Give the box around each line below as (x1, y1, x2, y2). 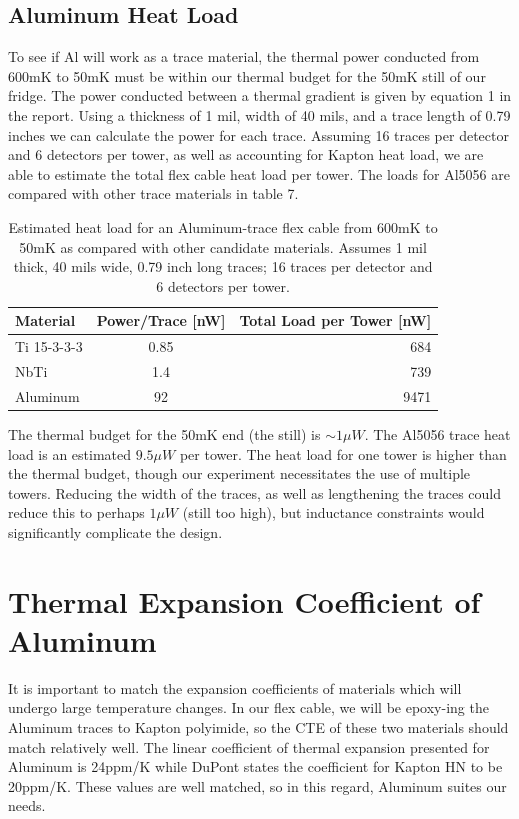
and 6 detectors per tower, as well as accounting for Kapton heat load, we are (8, 144, 484, 165)
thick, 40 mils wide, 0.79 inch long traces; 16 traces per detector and (13, 256, 433, 277)
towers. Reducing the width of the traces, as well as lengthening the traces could (8, 482, 501, 503)
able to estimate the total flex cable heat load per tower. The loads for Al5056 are (8, 163, 510, 184)
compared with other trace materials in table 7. (8, 183, 299, 204)
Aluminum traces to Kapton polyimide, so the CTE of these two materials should (8, 717, 509, 738)
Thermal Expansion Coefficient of (8, 580, 481, 621)
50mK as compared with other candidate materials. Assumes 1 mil (19, 236, 427, 257)
